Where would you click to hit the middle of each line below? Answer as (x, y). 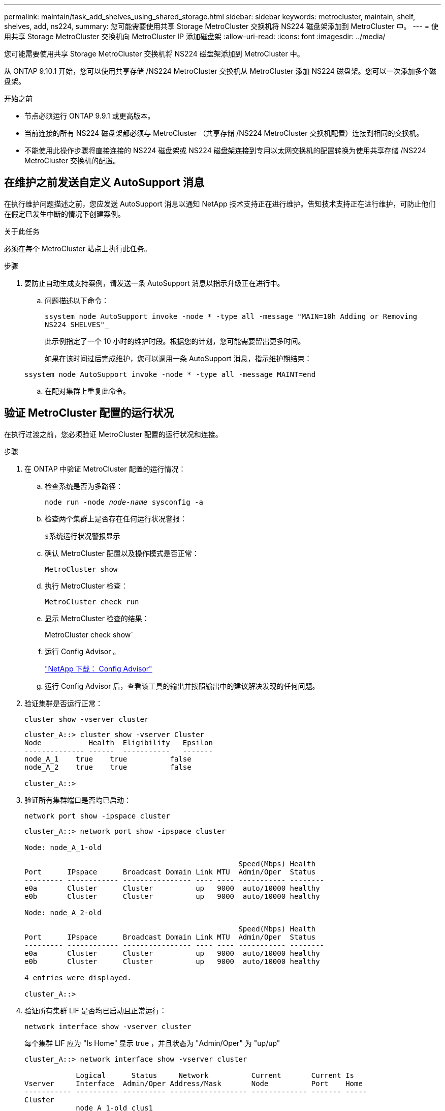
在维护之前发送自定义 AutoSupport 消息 (104, 183)
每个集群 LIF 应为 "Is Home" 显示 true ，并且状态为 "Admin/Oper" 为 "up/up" (152, 1043)
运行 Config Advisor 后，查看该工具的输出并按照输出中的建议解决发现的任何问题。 (182, 686)
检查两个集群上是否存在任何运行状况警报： (116, 518)
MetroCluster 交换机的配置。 (72, 160)
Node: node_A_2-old (63, 912)
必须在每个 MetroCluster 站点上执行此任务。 (78, 248)
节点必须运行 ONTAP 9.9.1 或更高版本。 (90, 116)
